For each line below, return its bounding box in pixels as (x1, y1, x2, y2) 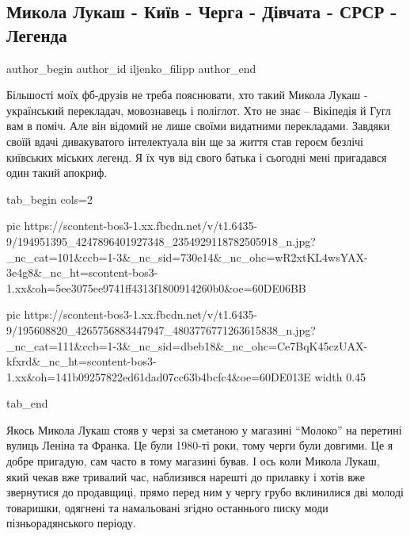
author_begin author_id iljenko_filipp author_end (6, 59, 256, 76)
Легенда (6, 22, 67, 47)
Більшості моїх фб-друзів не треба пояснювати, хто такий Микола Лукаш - (6, 86, 368, 103)
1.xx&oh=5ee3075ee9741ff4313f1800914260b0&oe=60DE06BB (6, 279, 306, 296)
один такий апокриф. (6, 164, 108, 181)
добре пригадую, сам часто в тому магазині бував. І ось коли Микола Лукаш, (6, 453, 380, 469)
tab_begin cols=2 (6, 190, 93, 207)
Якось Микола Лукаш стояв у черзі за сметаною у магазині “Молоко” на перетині (6, 421, 402, 438)
